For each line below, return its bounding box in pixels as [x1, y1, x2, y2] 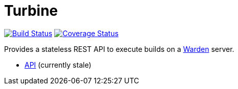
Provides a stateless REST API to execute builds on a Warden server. [4, 44, 234, 53]
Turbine [4, 2, 58, 19]
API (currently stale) [25, 60, 91, 69]
